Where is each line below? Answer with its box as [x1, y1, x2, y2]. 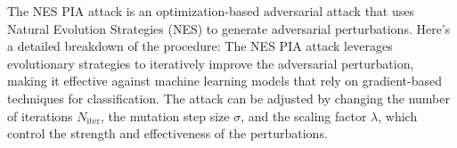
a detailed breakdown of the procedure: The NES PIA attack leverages [7, 37, 393, 55]
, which [378, 106, 418, 125]
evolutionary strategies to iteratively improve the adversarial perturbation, [7, 53, 414, 72]
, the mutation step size [101, 106, 230, 125]
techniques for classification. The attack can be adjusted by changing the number [7, 88, 450, 107]
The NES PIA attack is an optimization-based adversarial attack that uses [7, 2, 415, 20]
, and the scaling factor [241, 106, 367, 125]
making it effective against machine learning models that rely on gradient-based [7, 71, 442, 90]
